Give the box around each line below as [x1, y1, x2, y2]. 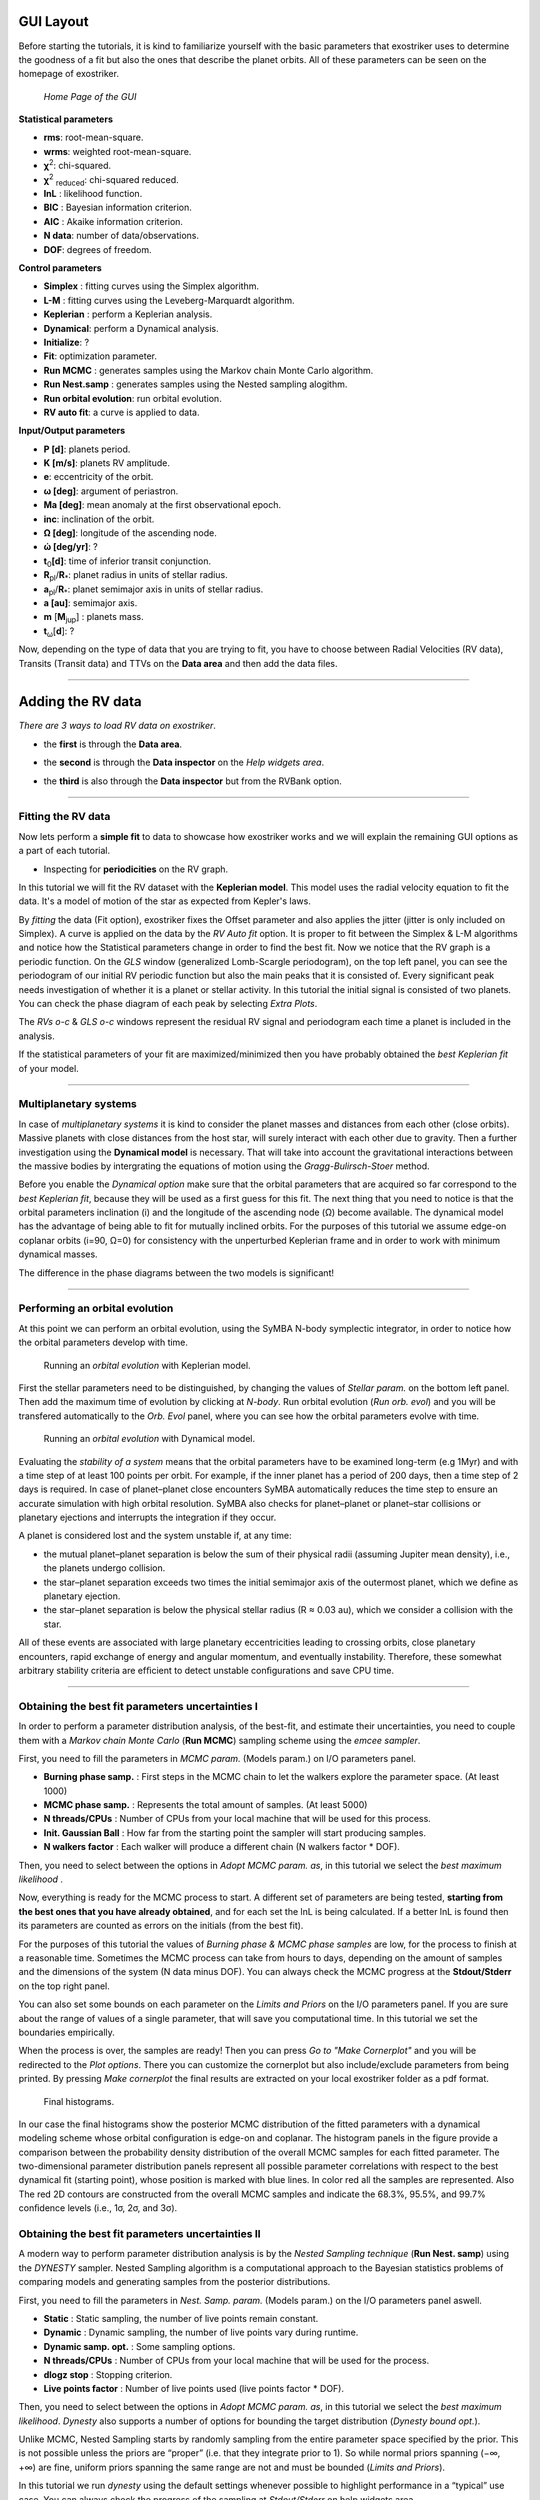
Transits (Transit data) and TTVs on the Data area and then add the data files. [18, 657, 338, 669]
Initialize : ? [43, 336, 90, 348]
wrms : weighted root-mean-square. [43, 145, 192, 157]
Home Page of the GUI [43, 90, 137, 102]
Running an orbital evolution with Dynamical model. [43, 1433, 255, 1445]
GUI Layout [18, 13, 89, 30]
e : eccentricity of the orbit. [43, 471, 154, 483]
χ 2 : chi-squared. [43, 158, 112, 172]
